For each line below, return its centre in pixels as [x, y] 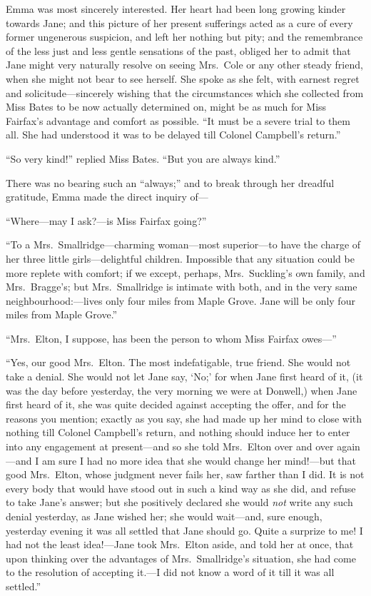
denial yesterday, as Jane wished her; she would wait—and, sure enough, [164, 516]
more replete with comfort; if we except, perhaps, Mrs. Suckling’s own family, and [185, 272]
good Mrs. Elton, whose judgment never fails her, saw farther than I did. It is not [185, 474]
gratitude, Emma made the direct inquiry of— [107, 197]
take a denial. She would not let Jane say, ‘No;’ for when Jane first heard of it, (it [184, 377]
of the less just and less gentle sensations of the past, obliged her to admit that [178, 50]
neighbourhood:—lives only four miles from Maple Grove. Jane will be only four [181, 300]
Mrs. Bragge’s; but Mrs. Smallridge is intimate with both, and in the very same [182, 287]
